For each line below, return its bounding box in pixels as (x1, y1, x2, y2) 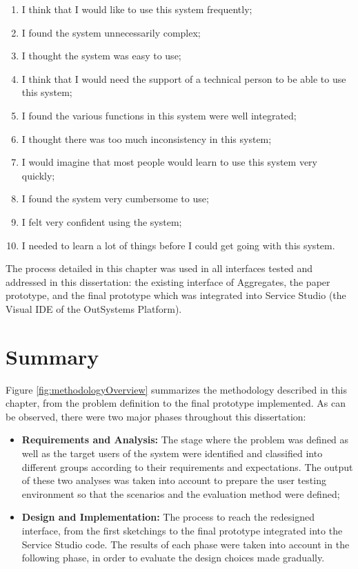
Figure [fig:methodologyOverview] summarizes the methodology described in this (6, 382, 347, 396)
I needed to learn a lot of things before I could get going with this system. (21, 238, 335, 252)
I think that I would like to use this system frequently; (21, 2, 252, 16)
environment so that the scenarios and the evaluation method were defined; (21, 486, 340, 501)
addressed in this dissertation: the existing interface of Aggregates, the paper (6, 274, 330, 289)
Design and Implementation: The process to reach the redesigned (21, 510, 315, 524)
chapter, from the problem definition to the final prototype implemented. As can (6, 396, 346, 410)
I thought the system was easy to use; (21, 48, 181, 63)
